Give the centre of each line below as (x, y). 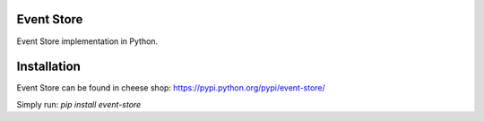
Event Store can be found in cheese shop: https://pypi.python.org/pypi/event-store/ (171, 88)
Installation (48, 67)
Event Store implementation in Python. (87, 41)
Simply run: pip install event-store (79, 104)
